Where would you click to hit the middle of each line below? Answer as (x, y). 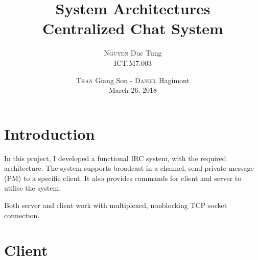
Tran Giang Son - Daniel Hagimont (133, 80)
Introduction (50, 133)
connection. (22, 215)
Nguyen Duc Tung (133, 53)
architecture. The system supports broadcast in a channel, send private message (129, 168)
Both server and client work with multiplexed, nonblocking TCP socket (116, 205)
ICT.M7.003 (133, 62)
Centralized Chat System (133, 28)
